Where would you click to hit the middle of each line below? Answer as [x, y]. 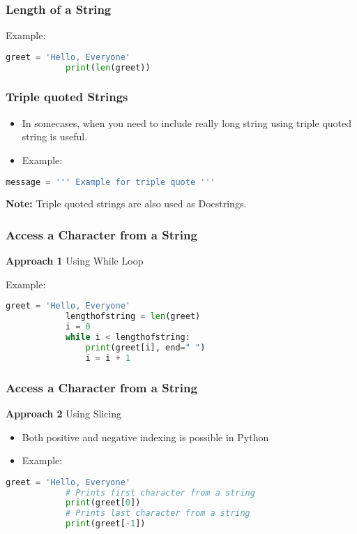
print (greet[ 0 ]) [103, 503]
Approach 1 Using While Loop [75, 261]
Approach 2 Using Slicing [64, 413]
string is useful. [55, 136]
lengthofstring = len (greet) [133, 317]
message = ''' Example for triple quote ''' [111, 182]
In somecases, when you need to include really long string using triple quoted [187, 123]
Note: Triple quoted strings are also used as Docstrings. [126, 203]
